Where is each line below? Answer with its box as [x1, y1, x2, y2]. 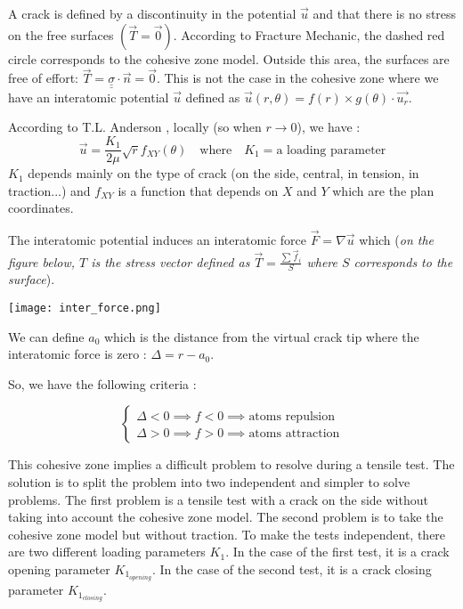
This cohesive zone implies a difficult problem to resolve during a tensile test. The [8, 455, 455, 474]
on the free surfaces [8, 25, 114, 44]
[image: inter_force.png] [8, 301, 161, 314]
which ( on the [359, 231, 435, 249]
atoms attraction [248, 426, 340, 440]
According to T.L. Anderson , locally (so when [8, 118, 262, 136]
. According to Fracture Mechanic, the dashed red [173, 25, 445, 44]
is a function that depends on [118, 181, 279, 199]
